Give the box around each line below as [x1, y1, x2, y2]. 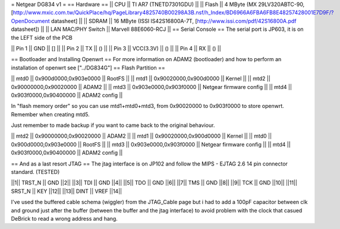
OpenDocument [11, 17, 50, 24]
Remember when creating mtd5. [11, 110, 90, 118]
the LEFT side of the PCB [11, 34, 73, 41]
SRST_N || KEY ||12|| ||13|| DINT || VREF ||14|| [11, 187, 122, 195]
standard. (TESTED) [11, 168, 60, 176]
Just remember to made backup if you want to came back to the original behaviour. [11, 122, 215, 129]
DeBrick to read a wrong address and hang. [11, 215, 118, 222]
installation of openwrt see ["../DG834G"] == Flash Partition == [11, 64, 166, 71]
